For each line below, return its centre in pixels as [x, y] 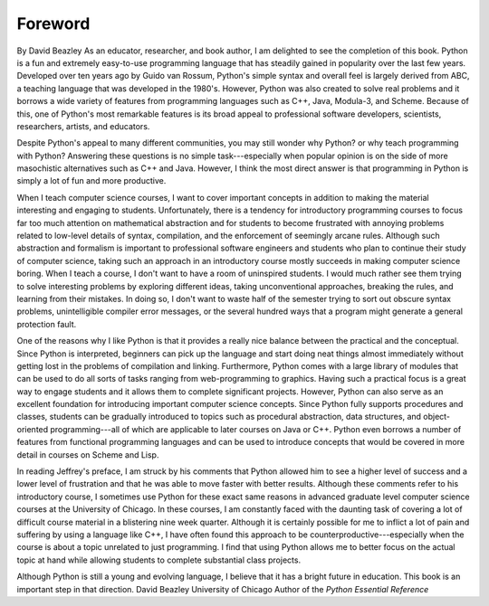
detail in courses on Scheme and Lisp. [88, 454]
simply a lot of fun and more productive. [91, 181]
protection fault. [47, 324]
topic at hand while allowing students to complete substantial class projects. [159, 560]
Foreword [53, 24]
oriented [33, 429]
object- [436, 417]
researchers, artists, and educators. [83, 126]
